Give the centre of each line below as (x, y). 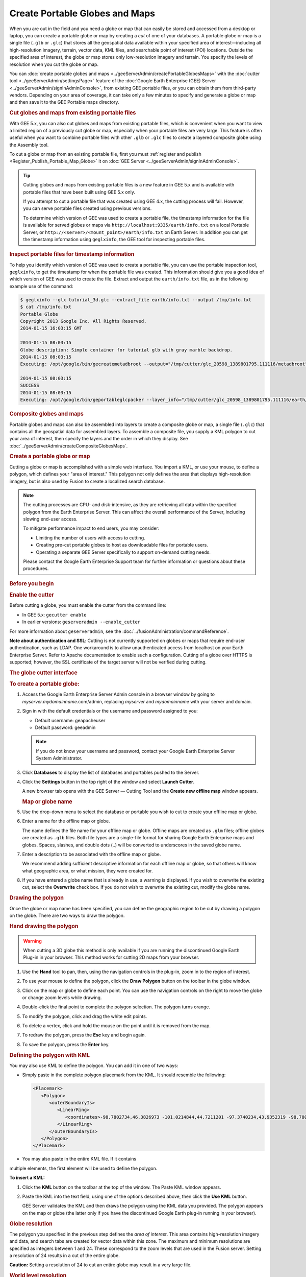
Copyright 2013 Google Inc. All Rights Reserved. (83, 321)
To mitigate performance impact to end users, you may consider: (91, 528)
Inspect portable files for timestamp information (72, 254)
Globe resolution (31, 1223)
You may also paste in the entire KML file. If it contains (79, 1159)
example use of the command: (41, 286)
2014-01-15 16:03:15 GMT (51, 328)
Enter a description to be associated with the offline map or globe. (92, 854)
